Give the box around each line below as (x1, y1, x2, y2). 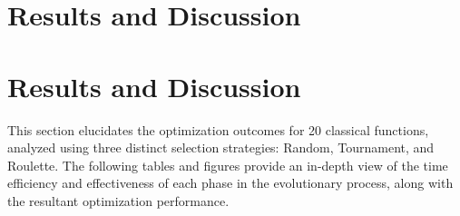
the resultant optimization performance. (7, 191, 230, 210)
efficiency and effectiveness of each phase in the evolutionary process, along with (7, 173, 454, 192)
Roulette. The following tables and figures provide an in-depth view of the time (7, 155, 448, 174)
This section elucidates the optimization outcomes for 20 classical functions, (7, 120, 429, 139)
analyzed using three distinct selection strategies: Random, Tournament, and (7, 138, 435, 157)
